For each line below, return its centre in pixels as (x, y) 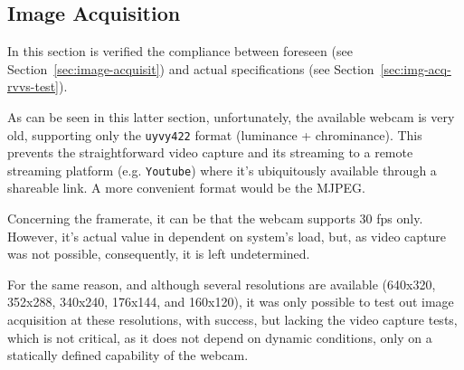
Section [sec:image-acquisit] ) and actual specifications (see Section (191, 68)
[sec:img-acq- (416, 68)
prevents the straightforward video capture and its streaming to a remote (210, 152)
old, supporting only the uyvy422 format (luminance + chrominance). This (215, 134)
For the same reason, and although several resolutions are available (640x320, (222, 284)
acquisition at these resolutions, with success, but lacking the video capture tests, (232, 320)
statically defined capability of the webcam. (128, 355)
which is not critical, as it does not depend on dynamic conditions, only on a (220, 337)
